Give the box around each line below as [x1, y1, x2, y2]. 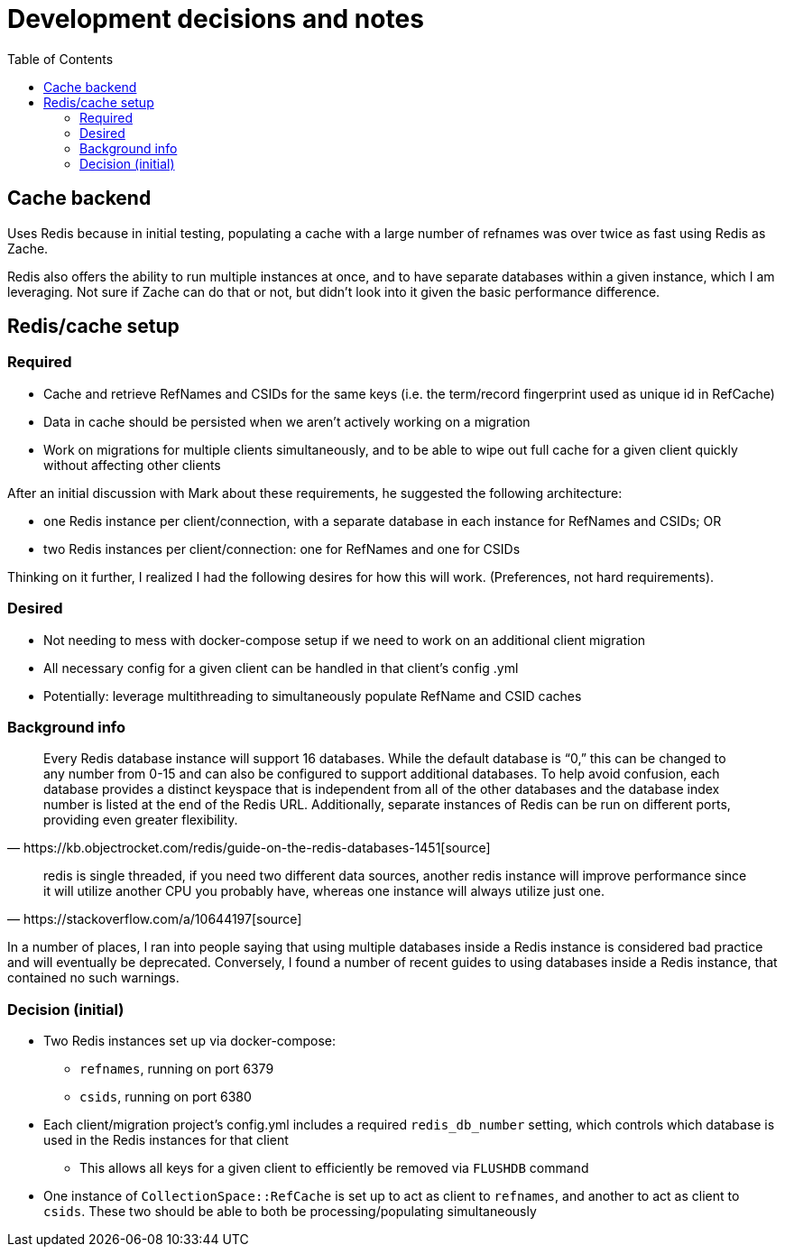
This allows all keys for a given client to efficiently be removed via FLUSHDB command [79, 1160, 589, 1176]
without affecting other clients [43, 456, 221, 473]
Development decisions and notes [7, 4, 424, 34]
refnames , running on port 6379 [79, 1061, 274, 1077]
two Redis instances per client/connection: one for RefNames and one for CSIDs [43, 540, 521, 557]
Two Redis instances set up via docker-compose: [43, 1033, 337, 1049]
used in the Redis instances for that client [43, 1132, 289, 1148]
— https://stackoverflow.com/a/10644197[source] [7, 911, 302, 927]
